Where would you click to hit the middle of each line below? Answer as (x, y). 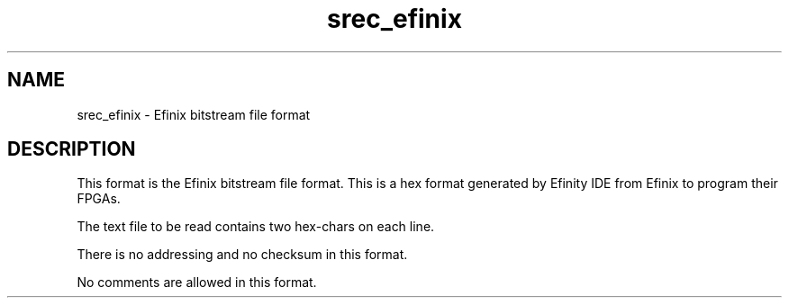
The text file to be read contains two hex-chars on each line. (256, 227)
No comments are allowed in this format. (197, 283)
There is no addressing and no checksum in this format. (242, 255)
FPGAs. (99, 199)
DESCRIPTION (72, 149)
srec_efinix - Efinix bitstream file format (194, 114)
